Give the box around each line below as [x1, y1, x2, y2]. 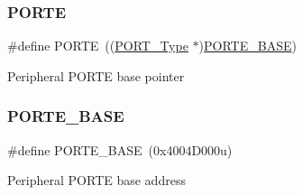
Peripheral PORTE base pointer [7, 66, 185, 85]
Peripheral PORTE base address [7, 171, 186, 190]
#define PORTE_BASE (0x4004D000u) [7, 140, 233, 159]
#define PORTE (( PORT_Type [7, 36, 188, 55]
